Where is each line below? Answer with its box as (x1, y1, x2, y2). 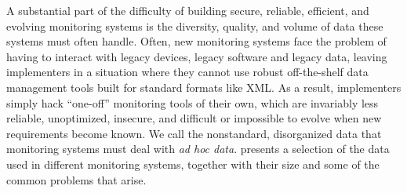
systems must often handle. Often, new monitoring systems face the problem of (6, 33, 387, 49)
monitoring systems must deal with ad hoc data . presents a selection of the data (6, 140, 390, 157)
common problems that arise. (6, 171, 147, 188)
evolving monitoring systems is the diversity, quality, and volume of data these (6, 17, 383, 34)
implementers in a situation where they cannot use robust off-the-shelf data (6, 64, 369, 80)
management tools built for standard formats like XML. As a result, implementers (6, 78, 402, 95)
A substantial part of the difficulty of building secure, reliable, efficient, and (6, 2, 369, 18)
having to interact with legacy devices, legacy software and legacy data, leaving (6, 48, 387, 64)
